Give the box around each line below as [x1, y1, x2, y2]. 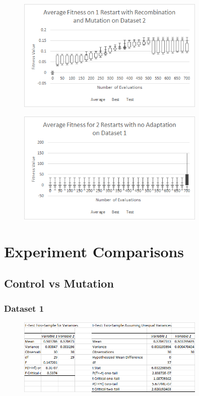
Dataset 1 [4, 302, 44, 314]
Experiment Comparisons [4, 241, 184, 261]
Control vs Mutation [4, 275, 114, 291]
